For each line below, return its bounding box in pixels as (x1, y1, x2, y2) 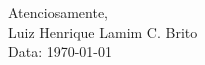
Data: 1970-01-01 (8, 41, 113, 62)
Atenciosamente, (8, 2, 109, 22)
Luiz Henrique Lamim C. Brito (8, 21, 198, 42)
